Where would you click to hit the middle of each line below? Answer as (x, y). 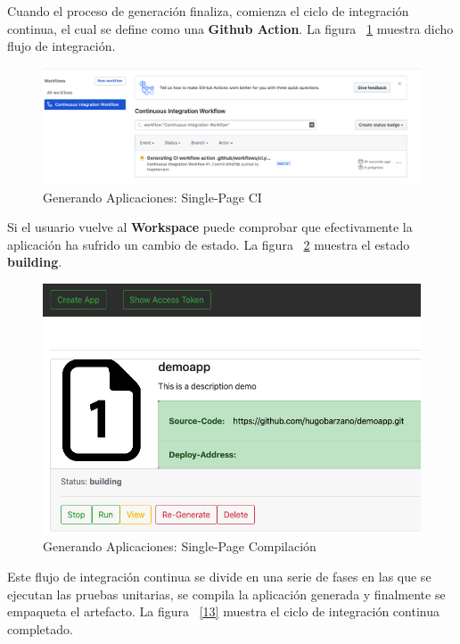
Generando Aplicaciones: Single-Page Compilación (180, 546)
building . (35, 262)
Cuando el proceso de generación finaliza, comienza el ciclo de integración (208, 11)
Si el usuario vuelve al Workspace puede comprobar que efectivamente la (210, 227)
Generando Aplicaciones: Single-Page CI (152, 197)
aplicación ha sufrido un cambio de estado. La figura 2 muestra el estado (209, 244)
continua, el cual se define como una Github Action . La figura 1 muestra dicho (230, 28)
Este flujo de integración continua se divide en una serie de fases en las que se (219, 576)
